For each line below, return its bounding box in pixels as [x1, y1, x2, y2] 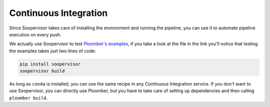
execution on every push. [9, 31, 62, 37]
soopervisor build [19, 68, 65, 74]
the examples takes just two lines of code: [9, 48, 96, 54]
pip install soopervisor [19, 61, 81, 67]
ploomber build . [9, 95, 48, 101]
